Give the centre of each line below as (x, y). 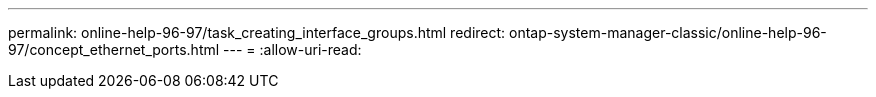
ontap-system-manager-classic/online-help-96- (668, 32)
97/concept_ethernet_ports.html (114, 49)
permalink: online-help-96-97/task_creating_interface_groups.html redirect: (257, 32)
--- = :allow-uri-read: (292, 49)
